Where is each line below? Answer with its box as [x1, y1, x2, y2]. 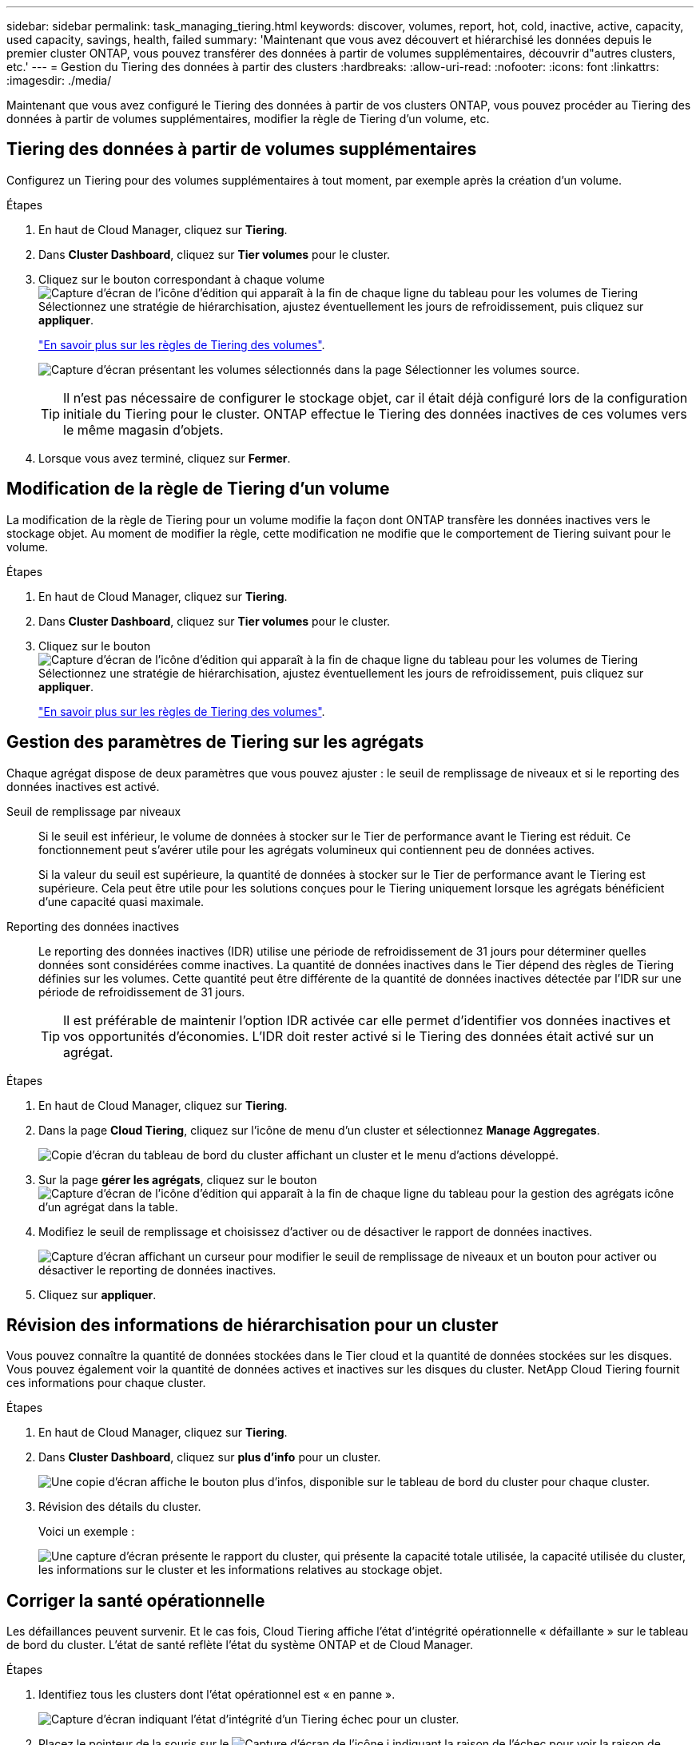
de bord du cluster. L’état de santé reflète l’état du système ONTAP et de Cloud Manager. [6, 1638, 473, 1652]
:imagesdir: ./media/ [6, 74, 112, 87]
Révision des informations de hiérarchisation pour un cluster [6, 1314, 499, 1335]
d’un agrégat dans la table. [38, 1199, 178, 1214]
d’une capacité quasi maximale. [38, 894, 205, 908]
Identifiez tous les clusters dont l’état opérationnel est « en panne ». [38, 1687, 396, 1702]
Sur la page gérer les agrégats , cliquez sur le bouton [38, 1172, 317, 1187]
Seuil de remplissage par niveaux [6, 804, 181, 818]
